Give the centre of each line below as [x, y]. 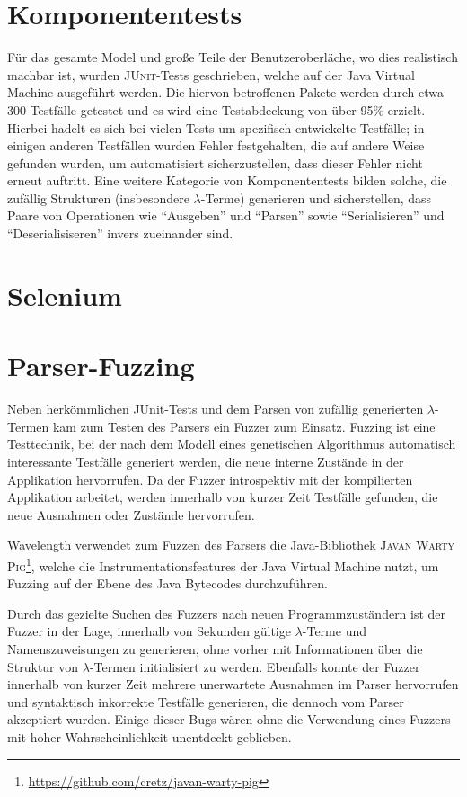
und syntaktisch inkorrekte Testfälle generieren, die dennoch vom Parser [206, 701]
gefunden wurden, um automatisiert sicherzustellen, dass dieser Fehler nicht [215, 162]
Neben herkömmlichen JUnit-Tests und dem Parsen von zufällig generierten [216, 409]
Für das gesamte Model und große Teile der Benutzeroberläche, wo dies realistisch [233, 57]
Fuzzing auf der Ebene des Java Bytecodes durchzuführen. [167, 583]
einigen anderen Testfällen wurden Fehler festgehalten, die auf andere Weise [216, 145]
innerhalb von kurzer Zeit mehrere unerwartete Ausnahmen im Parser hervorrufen [233, 684]
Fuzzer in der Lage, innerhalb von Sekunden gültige [149, 631]
